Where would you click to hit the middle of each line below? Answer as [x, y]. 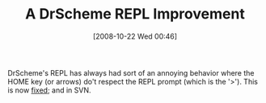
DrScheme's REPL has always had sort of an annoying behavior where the [131, 72]
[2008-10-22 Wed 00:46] [135, 36]
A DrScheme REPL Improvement [135, 14]
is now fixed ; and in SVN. [49, 90]
